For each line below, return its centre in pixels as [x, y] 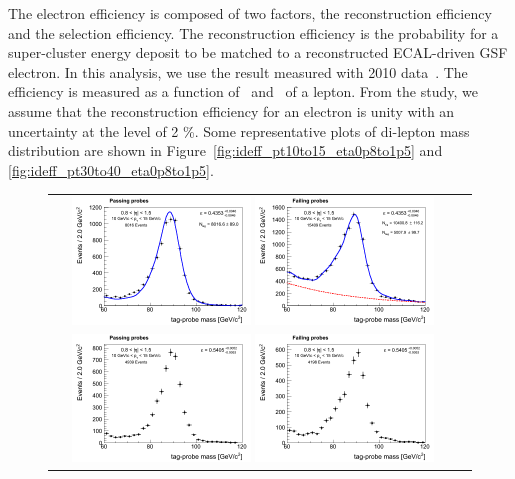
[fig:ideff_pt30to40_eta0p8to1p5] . [111, 169]
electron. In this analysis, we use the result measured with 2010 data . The [238, 71]
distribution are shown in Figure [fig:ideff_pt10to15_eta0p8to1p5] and [225, 150]
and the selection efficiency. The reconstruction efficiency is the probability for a [253, 32]
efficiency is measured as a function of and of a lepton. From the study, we [243, 91]
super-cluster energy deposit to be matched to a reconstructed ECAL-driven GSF [258, 52]
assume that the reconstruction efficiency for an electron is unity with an [231, 110]
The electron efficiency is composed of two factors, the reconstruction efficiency [250, 13]
